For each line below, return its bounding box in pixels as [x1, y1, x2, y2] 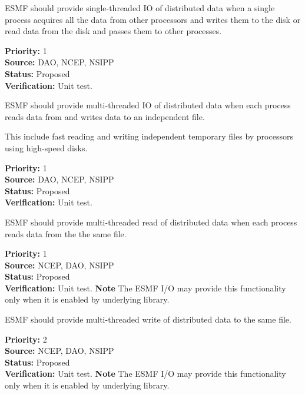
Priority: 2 [5, 333, 47, 345]
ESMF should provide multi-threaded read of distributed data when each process [5, 215, 297, 228]
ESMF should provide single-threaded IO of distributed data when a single [5, 2, 275, 14]
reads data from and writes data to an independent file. [5, 110, 205, 122]
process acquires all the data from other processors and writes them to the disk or [5, 13, 301, 25]
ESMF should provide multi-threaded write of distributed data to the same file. [5, 313, 291, 326]
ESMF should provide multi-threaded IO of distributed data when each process [5, 99, 291, 111]
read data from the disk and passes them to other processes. [5, 25, 222, 37]
